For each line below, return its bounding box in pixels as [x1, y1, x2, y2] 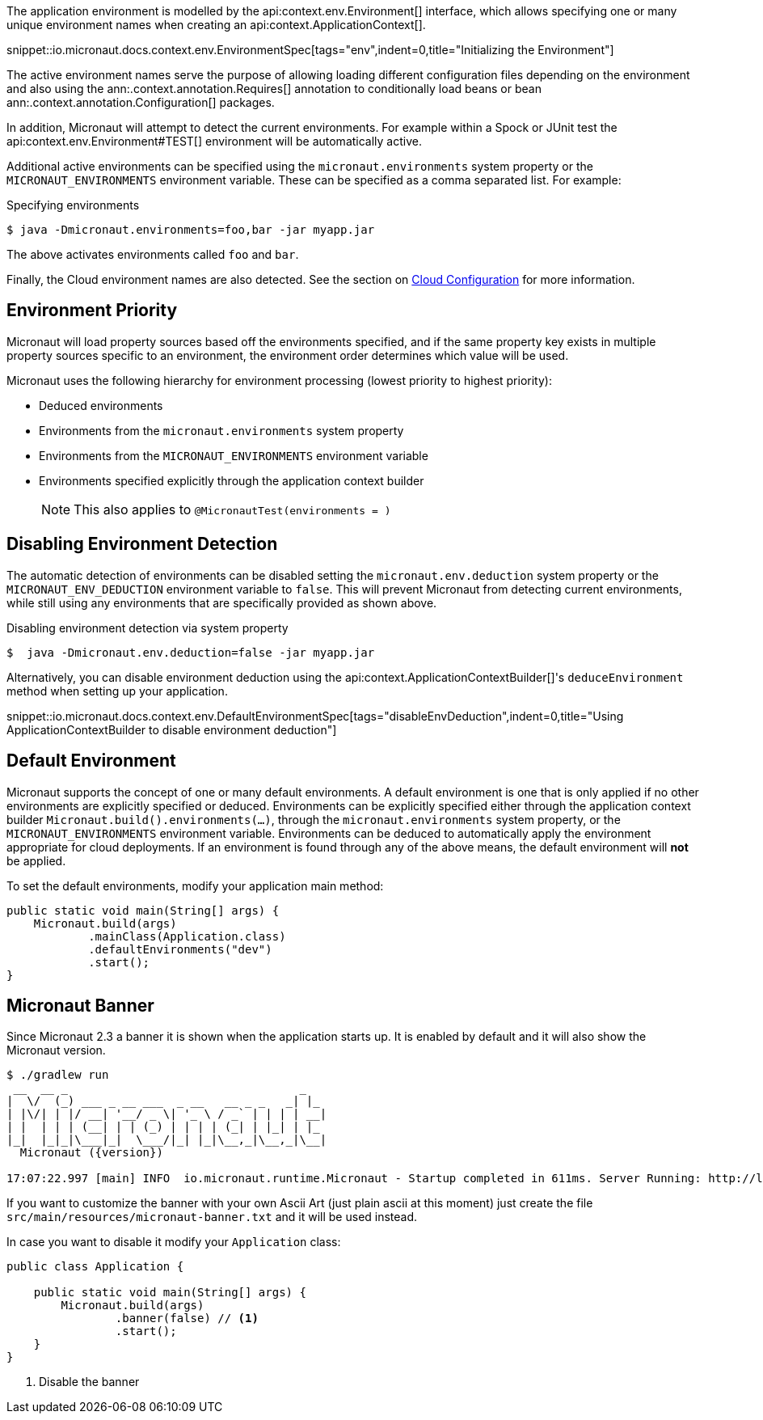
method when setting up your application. [6, 683, 228, 698]
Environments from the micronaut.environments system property [39, 423, 404, 437]
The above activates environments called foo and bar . [6, 247, 299, 261]
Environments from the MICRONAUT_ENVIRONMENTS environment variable [39, 448, 428, 463]
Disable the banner [39, 1375, 140, 1389]
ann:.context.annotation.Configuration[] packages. [6, 95, 275, 109]
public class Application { [6, 1260, 184, 1274]
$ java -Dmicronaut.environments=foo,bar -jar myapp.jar [6, 223, 375, 236]
